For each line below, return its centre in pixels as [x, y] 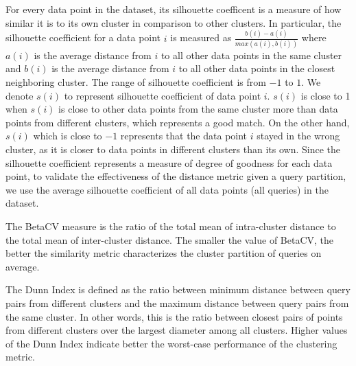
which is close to [68, 136]
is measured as [201, 37]
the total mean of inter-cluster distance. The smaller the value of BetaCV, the [170, 239]
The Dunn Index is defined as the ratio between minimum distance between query [178, 289]
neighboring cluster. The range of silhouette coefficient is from [136, 82]
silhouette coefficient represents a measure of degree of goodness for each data [169, 162]
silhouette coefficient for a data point [83, 37]
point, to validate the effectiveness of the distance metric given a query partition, [176, 176]
